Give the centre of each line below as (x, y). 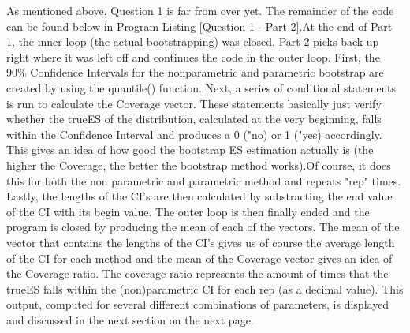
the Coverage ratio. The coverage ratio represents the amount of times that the (198, 273)
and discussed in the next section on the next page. (130, 319)
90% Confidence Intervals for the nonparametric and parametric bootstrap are (195, 72)
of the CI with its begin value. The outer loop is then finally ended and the (188, 211)
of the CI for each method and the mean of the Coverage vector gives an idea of (199, 258)
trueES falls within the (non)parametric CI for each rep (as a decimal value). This (205, 288)
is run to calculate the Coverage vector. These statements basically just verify (194, 103)
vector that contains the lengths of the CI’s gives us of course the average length (201, 242)
